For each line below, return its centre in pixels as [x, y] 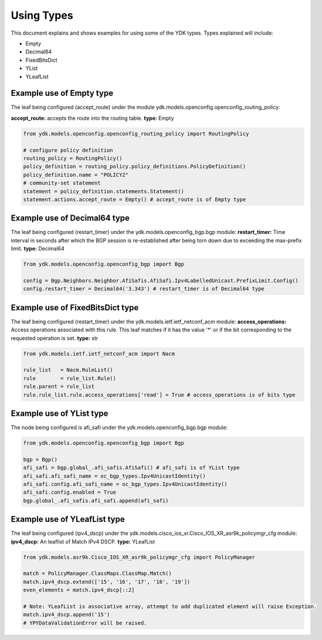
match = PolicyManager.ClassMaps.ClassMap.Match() [98, 574]
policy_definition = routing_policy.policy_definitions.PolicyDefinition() [135, 167]
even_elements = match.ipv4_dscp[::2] [79, 590]
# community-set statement [62, 183]
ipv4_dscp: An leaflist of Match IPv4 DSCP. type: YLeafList [83, 541]
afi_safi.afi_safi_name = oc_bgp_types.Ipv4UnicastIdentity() [114, 476]
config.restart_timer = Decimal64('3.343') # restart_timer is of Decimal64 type [144, 289]
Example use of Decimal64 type [70, 218]
